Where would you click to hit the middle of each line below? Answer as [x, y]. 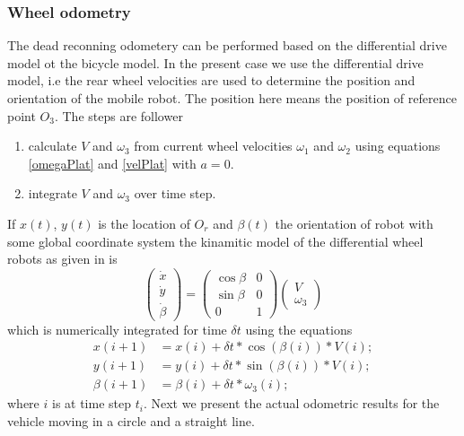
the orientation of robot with [354, 223]
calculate [53, 146]
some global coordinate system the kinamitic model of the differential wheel [215, 241]
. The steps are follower [118, 115]
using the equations [299, 329]
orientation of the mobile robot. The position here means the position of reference [232, 98]
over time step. [175, 193]
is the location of [144, 223]
